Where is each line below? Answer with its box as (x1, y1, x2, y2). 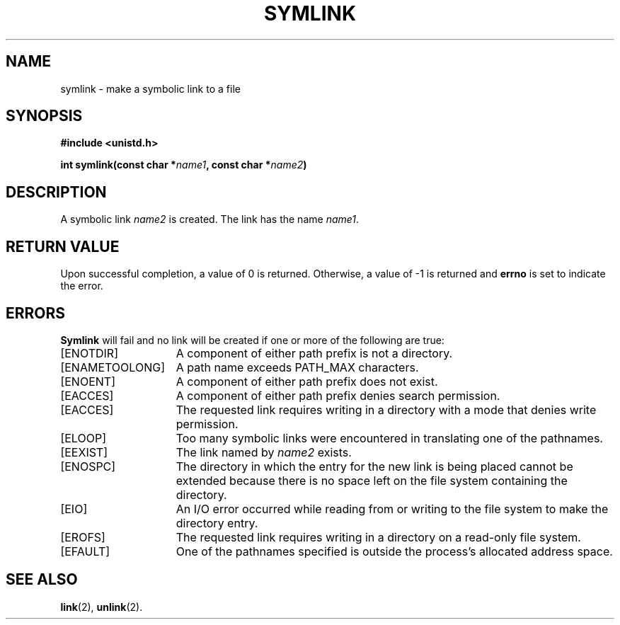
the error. (60, 280, 103, 292)
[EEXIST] (60, 445, 108, 459)
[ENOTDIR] (60, 345, 118, 360)
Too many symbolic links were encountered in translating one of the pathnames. (176, 430, 603, 445)
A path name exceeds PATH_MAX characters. (176, 360, 419, 374)
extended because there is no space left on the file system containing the (176, 473, 568, 488)
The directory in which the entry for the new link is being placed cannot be (176, 459, 573, 474)
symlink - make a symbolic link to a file (60, 82, 241, 95)
